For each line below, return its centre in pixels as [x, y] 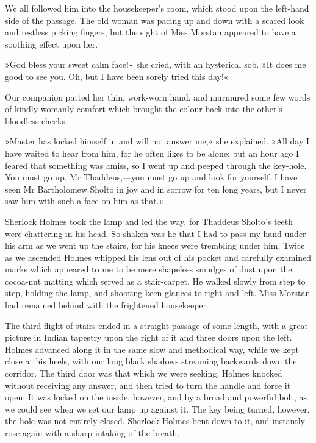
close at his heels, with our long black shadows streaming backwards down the [151, 361]
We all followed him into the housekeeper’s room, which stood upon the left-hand [157, 8]
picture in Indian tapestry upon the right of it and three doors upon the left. [149, 337]
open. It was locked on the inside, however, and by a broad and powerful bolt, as [156, 397]
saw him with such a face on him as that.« [84, 201]
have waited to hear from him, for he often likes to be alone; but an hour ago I [152, 153]
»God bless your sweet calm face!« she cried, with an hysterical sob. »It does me [156, 64]
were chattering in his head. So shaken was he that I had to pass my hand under [156, 233]
